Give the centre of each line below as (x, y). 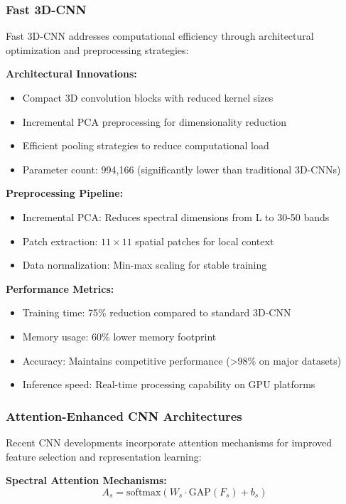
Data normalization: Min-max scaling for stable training (145, 265)
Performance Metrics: (60, 288)
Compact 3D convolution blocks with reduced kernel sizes (148, 97)
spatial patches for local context (205, 241)
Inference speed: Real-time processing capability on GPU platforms (169, 384)
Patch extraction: (60, 241)
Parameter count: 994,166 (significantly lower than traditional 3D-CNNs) (182, 169)
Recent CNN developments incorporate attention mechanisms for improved (169, 442)
